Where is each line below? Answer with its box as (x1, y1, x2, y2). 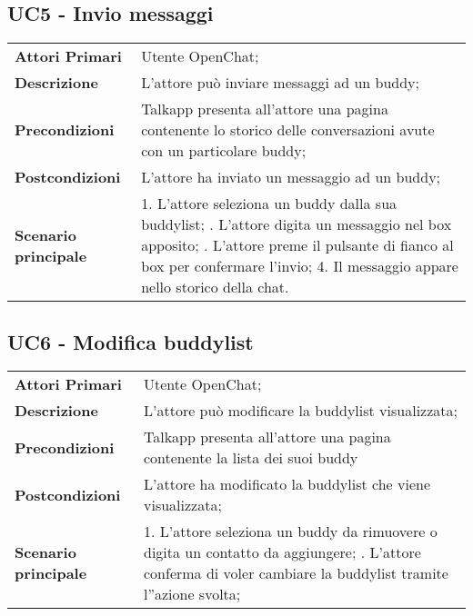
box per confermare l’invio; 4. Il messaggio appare (141, 255, 458, 277)
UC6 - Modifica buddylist (7, 327, 254, 355)
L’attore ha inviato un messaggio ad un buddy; (141, 166, 441, 188)
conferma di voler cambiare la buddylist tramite (143, 562, 448, 584)
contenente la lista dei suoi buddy (143, 447, 358, 469)
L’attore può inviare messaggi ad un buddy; (141, 72, 419, 94)
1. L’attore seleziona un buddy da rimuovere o (143, 521, 438, 542)
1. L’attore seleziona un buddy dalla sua (141, 193, 398, 214)
